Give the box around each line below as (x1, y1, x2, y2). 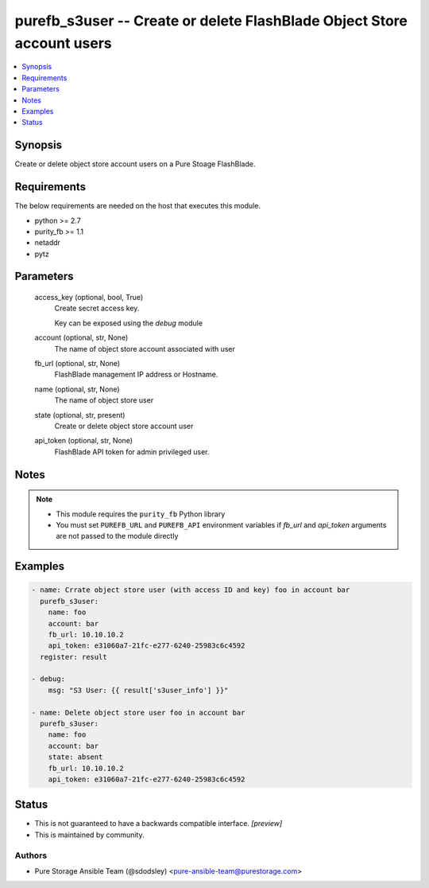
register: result (40, 652, 107, 661)
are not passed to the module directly (56, 532, 179, 541)
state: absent (48, 753, 103, 761)
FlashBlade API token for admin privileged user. (54, 446, 210, 457)
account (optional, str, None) (34, 333, 129, 342)
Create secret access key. (54, 303, 140, 314)
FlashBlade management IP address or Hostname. (54, 370, 218, 380)
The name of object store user (54, 395, 154, 405)
